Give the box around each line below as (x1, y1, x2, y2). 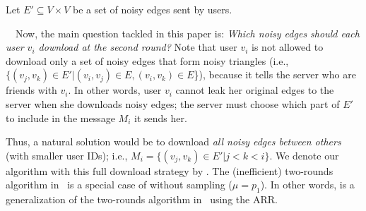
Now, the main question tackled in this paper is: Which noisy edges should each (15, 25, 360, 40)
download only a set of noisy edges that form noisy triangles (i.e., (6, 53, 289, 68)
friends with (6, 83, 57, 97)
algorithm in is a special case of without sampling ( (6, 177, 232, 192)
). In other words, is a (260, 177, 355, 192)
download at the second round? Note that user (38, 40, 237, 54)
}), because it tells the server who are (194, 67, 356, 82)
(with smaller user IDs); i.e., (6, 147, 128, 162)
